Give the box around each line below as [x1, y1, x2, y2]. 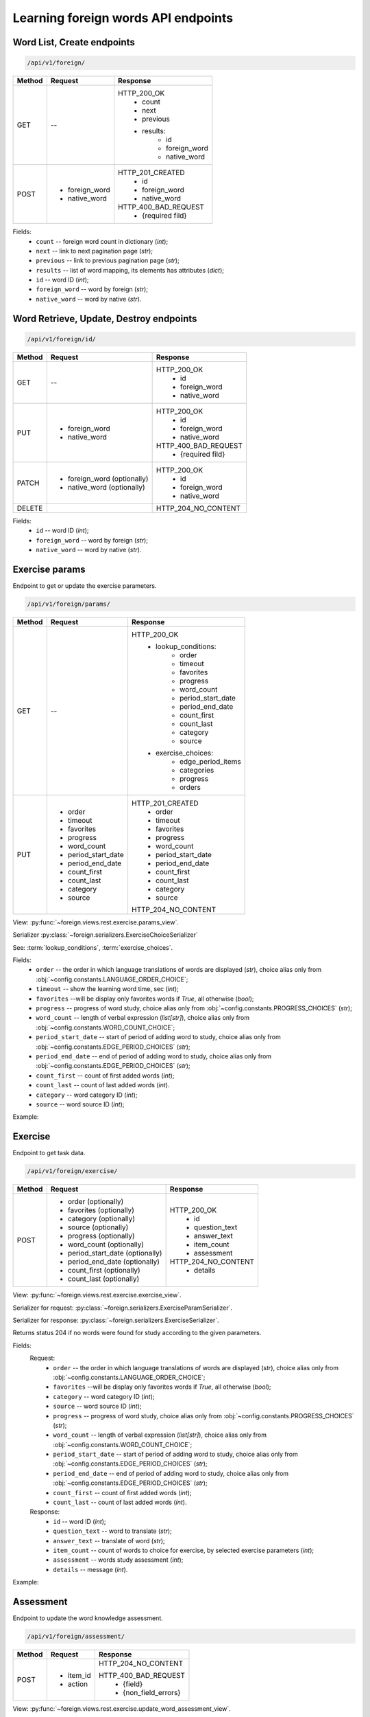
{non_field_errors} [122, 1688, 181, 1698]
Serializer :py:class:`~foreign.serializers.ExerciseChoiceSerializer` [12, 931, 198, 939]
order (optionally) [67, 1197, 124, 1207]
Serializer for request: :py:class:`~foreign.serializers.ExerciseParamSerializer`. [12, 1304, 233, 1312]
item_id [67, 1671, 92, 1681]
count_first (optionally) [67, 1266, 140, 1275]
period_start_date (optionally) [67, 1249, 162, 1258]
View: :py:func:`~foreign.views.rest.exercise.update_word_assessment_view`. [12, 1705, 231, 1713]
